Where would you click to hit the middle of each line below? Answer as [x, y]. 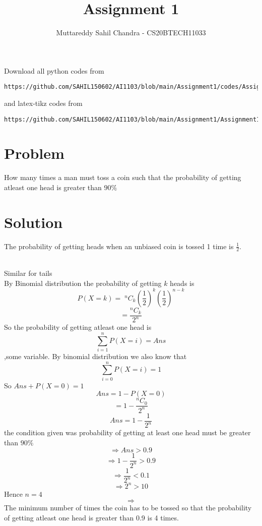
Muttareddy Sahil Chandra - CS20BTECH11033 [131, 33]
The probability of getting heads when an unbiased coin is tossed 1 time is [119, 246]
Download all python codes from [54, 70]
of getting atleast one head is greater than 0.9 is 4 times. [91, 517]
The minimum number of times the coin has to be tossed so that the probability [128, 508]
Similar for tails [28, 273]
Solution [34, 222]
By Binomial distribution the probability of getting [83, 283]
